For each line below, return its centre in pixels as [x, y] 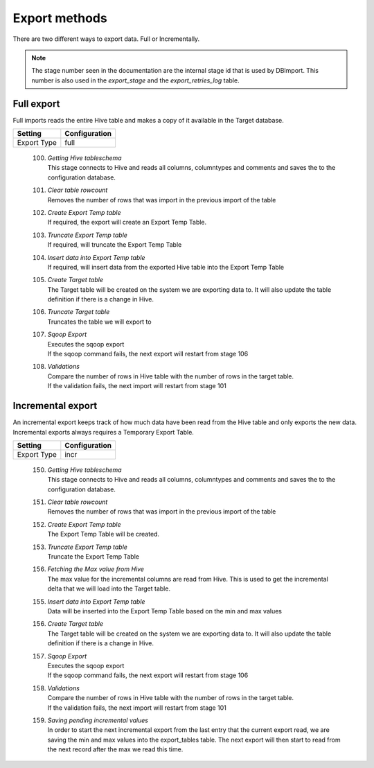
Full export [36, 104]
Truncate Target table [79, 312]
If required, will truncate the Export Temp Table [115, 245]
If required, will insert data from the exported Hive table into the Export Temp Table [166, 267]
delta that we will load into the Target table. [109, 588]
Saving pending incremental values [98, 720]
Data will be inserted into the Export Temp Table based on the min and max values [164, 611]
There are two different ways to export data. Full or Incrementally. [106, 39]
